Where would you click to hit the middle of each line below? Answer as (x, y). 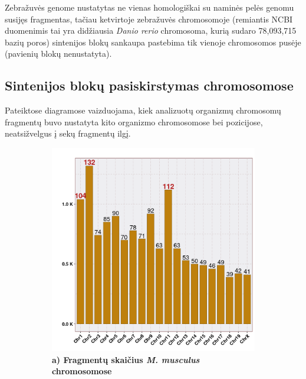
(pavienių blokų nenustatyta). (58, 54)
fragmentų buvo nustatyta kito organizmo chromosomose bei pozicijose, (134, 122)
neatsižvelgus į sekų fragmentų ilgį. (68, 133)
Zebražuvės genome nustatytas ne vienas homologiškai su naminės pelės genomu (149, 7)
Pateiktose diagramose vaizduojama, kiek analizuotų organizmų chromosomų (143, 110)
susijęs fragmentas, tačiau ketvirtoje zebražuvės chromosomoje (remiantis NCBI (149, 19)
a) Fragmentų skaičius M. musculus (126, 359)
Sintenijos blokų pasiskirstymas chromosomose (149, 85)
